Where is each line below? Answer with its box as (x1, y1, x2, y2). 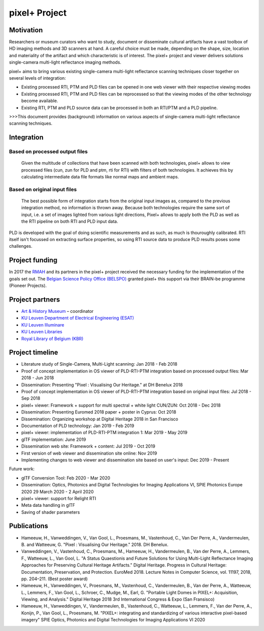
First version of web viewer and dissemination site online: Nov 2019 (21, 450, 157, 456)
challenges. (9, 243, 33, 249)
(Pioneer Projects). (9, 283, 47, 288)
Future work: (9, 466, 35, 472)
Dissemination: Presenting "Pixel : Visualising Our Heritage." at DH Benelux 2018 (21, 382, 183, 388)
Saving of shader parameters (21, 509, 80, 515)
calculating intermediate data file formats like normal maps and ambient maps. (21, 174, 179, 180)
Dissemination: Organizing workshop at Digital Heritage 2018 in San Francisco (21, 416, 178, 422)
